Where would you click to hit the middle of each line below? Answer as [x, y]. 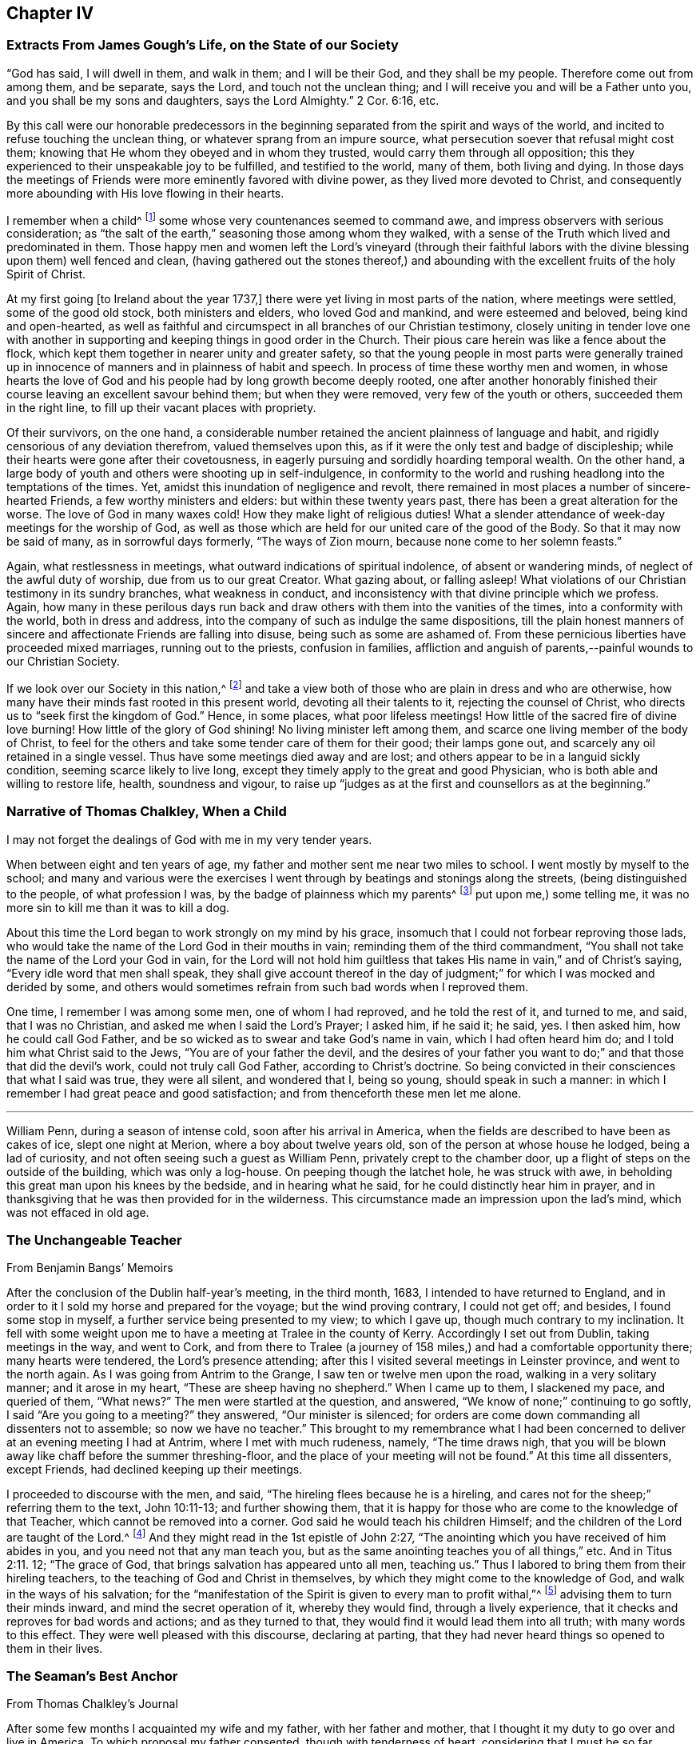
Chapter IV [50, 13]
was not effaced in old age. [78, 1212]
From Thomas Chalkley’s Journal [92, 1704]
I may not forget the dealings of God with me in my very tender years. [189, 839]
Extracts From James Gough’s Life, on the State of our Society [203, 45]
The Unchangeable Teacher [94, 1240]
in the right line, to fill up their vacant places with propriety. [161, 408]
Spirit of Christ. [46, 274]
